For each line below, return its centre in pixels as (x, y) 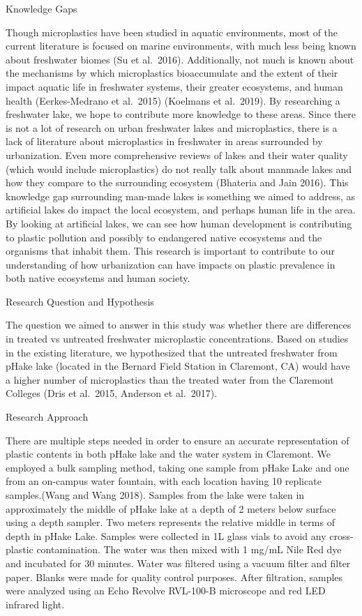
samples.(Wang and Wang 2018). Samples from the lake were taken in (155, 495)
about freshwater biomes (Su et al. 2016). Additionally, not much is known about (180, 59)
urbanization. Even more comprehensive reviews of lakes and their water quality (177, 155)
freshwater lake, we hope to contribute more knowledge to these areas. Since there (181, 114)
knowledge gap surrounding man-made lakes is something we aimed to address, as (181, 196)
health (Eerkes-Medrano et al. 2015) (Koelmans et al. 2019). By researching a (173, 100)
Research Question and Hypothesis (80, 301)
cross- (341, 535)
